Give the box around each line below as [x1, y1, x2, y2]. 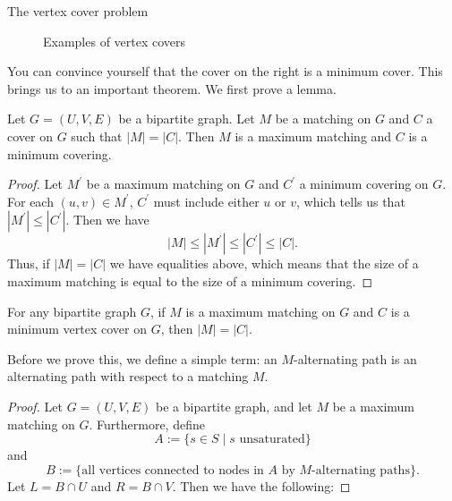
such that [71, 126, 123, 145]
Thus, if [7, 254, 50, 273]
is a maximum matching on [185, 301, 336, 320]
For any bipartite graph [7, 301, 137, 320]
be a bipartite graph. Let [118, 109, 255, 128]
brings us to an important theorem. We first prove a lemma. [7, 79, 337, 98]
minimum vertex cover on [7, 319, 148, 338]
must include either [153, 191, 260, 210]
